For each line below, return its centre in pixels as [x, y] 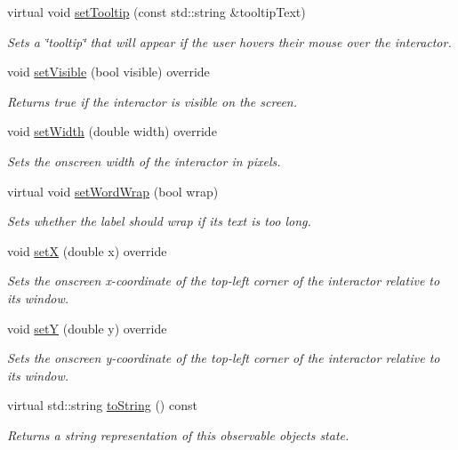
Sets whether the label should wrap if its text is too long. [159, 221]
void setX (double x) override [87, 250]
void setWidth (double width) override [112, 131]
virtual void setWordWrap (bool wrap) [113, 191]
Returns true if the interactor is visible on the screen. [153, 101]
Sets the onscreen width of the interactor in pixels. [144, 161]
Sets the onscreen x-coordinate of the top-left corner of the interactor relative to [224, 281]
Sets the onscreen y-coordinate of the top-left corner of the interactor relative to [224, 358]
